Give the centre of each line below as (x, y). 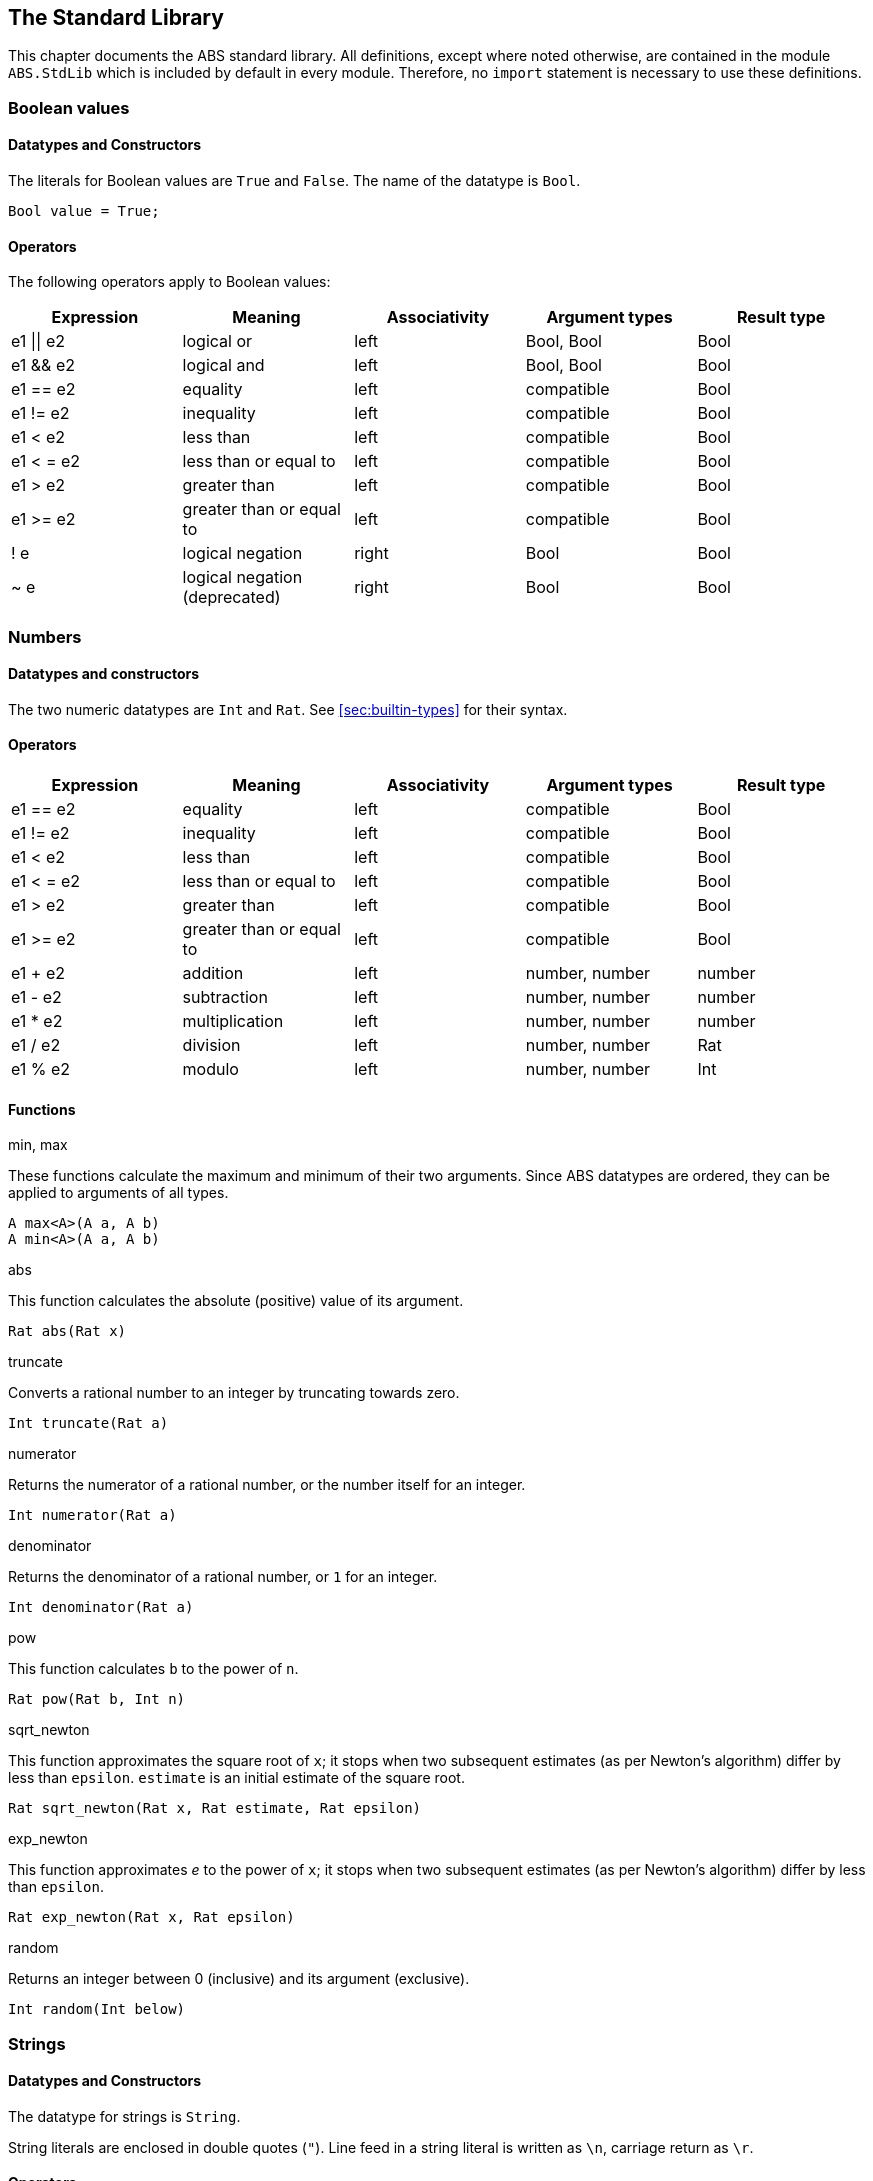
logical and (223, 365)
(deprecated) (231, 597)
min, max (38, 1145)
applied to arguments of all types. (118, 1193)
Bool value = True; (84, 211)
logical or (217, 341)
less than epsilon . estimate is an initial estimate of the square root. (236, 1778)
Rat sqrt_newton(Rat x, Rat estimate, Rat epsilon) (215, 1808)
